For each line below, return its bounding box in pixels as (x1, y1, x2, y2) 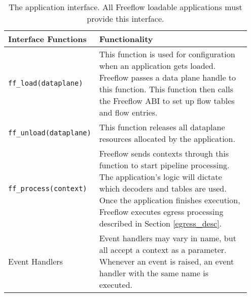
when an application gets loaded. (99, 60, 216, 71)
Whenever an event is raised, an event (99, 255, 234, 267)
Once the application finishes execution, (99, 194, 240, 206)
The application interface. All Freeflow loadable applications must (9, 1, 242, 13)
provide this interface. (87, 13, 164, 24)
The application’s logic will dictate (99, 171, 222, 182)
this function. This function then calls (99, 83, 233, 95)
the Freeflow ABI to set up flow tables (99, 95, 235, 106)
